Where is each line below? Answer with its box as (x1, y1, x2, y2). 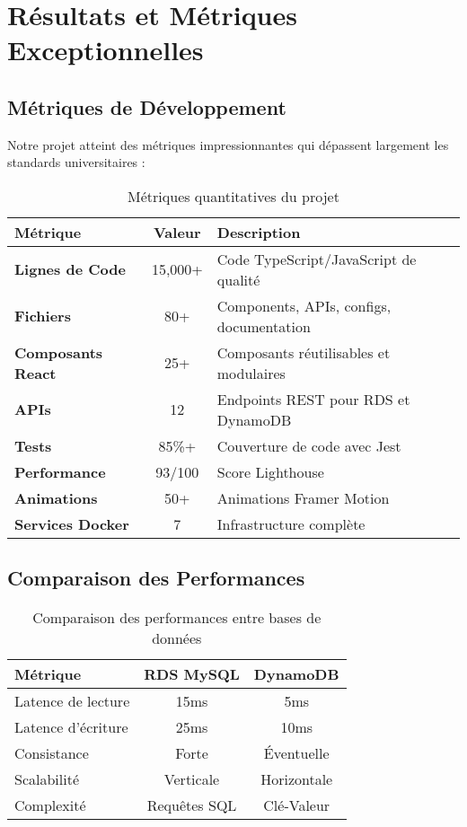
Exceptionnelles (7, 31, 204, 68)
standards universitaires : (7, 153, 145, 172)
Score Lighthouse (216, 461, 324, 482)
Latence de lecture (14, 691, 130, 712)
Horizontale (260, 769, 333, 790)
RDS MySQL (144, 664, 240, 685)
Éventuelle (263, 743, 330, 764)
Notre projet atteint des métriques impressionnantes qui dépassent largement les (7, 135, 449, 154)
